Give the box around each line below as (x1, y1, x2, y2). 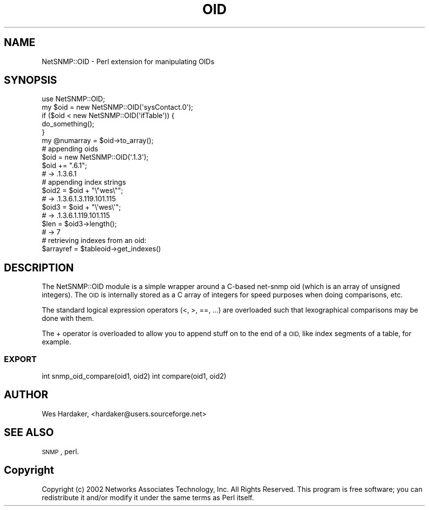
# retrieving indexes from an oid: (42, 236, 146, 245)
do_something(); (42, 120, 95, 128)
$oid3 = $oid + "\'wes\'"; (42, 203, 121, 212)
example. (42, 338, 71, 346)
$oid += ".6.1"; (42, 161, 87, 170)
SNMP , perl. (42, 447, 79, 456)
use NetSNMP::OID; (42, 95, 105, 103)
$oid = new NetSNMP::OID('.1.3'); (42, 153, 148, 162)
